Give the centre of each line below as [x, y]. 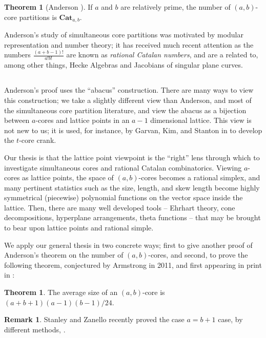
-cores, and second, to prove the [198, 255]
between [17, 120]
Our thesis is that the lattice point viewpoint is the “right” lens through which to [132, 157]
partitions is [38, 17]
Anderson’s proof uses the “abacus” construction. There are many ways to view [129, 90]
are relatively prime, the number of [176, 7]
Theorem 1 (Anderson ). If [48, 7]
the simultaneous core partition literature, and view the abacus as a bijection [125, 110]
